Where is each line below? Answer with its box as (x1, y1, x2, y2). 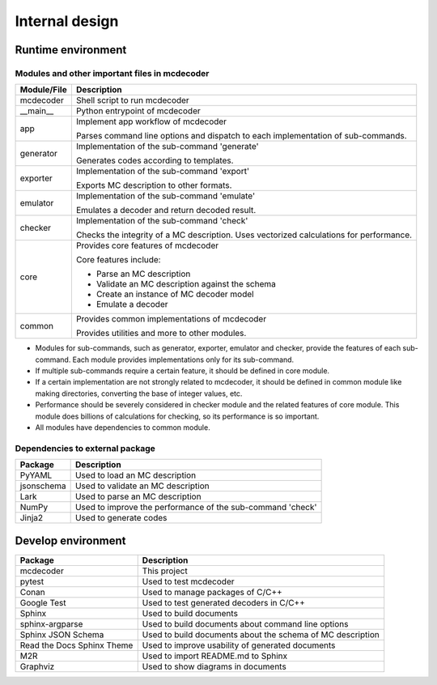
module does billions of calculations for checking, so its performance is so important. (35, 411, 320, 421)
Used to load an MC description (74, 470, 197, 481)
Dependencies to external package (15, 442, 155, 453)
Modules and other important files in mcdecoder (15, 67, 210, 79)
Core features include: (75, 254, 161, 266)
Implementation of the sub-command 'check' (75, 215, 248, 227)
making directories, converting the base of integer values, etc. (35, 389, 243, 398)
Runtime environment (15, 43, 127, 57)
